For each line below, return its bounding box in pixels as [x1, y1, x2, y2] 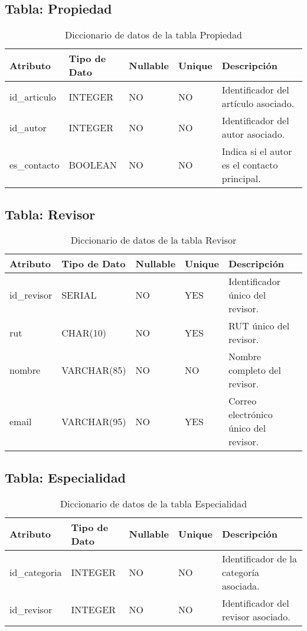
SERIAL [61, 288, 97, 302]
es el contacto [221, 158, 278, 172]
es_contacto [9, 158, 60, 172]
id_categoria [9, 565, 62, 579]
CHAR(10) [61, 325, 106, 339]
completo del [228, 363, 281, 377]
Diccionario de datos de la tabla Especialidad [60, 496, 247, 510]
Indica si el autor [221, 144, 292, 158]
